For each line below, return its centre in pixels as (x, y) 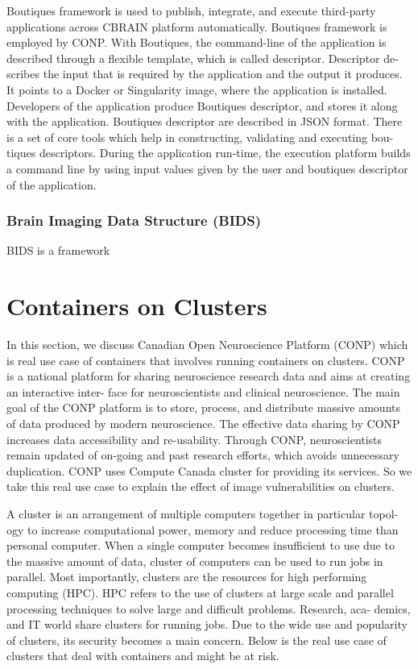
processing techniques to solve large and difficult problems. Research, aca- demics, (209, 608)
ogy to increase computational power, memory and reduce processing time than (203, 529)
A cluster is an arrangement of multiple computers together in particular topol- (203, 513)
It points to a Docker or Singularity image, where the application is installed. (197, 89)
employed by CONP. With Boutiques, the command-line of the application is (197, 42)
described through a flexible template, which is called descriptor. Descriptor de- (203, 58)
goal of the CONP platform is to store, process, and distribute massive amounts (204, 407)
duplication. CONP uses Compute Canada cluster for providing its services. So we (209, 470)
